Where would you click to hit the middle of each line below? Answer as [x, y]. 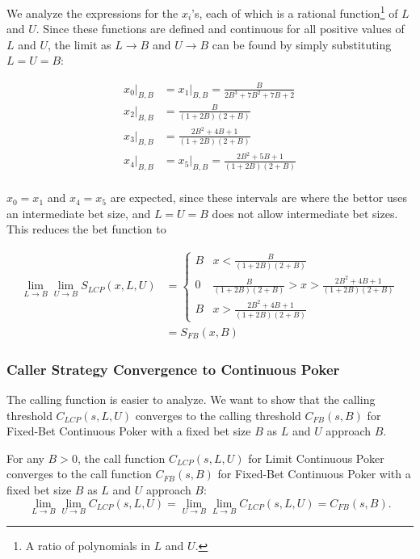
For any [25, 458]
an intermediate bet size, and [79, 213]
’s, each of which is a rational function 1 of [295, 12]
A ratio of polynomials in [88, 545]
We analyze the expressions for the [92, 13]
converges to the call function [79, 474]
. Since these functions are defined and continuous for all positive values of [220, 29]
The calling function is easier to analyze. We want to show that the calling [191, 399]
